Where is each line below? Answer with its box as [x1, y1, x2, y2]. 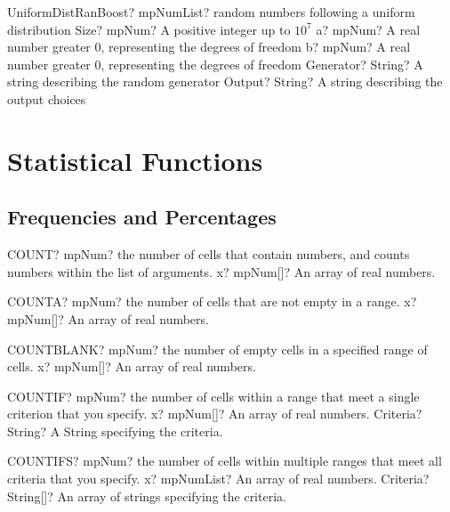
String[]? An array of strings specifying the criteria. [7, 486, 286, 505]
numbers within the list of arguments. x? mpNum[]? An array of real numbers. [7, 262, 436, 280]
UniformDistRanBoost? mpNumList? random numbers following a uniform [7, 3, 415, 20]
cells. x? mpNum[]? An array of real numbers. [7, 357, 256, 376]
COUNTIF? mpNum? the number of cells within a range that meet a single [7, 386, 420, 405]
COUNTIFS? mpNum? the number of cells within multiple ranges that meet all [7, 451, 442, 470]
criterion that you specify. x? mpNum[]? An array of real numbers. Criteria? [7, 404, 422, 423]
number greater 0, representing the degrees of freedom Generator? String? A [7, 54, 423, 73]
